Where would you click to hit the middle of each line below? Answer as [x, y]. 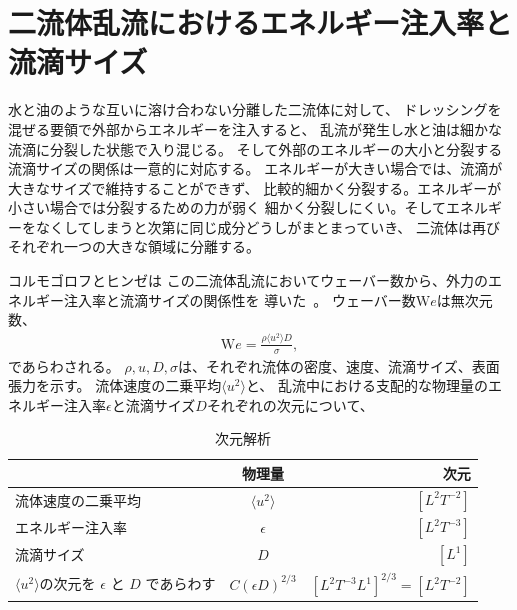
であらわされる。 [64, 365]
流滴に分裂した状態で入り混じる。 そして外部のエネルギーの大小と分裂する [255, 148]
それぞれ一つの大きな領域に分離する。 [134, 246]
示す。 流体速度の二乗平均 [135, 385]
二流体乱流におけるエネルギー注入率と [260, 22]
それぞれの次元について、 [290, 404]
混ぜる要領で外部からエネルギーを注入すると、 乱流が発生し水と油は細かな [255, 128]
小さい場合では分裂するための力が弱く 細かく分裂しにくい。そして [227, 207]
